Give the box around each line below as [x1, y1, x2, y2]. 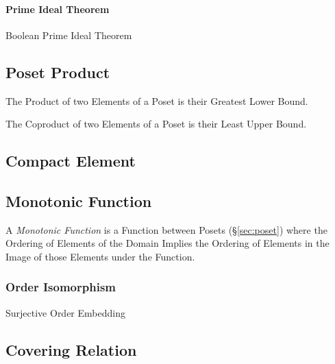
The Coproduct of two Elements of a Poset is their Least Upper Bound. [5, 117, 307, 131]
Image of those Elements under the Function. [5, 249, 195, 263]
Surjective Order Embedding [5, 305, 125, 319]
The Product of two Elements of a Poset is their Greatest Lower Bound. [5, 93, 308, 108]
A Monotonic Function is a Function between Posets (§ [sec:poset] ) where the [5, 222, 327, 236]
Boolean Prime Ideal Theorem [5, 27, 132, 42]
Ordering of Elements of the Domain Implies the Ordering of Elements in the [5, 236, 330, 250]
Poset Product [5, 61, 110, 82]
